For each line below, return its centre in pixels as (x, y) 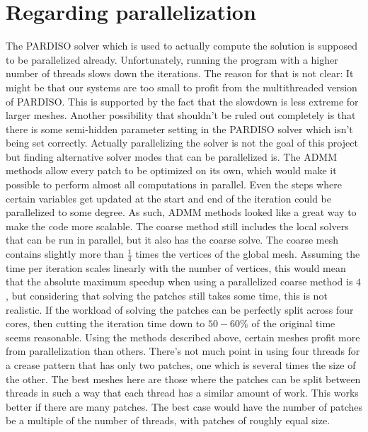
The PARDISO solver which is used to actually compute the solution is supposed (182, 46)
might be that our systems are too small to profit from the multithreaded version (182, 87)
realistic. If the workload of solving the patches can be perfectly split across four (180, 309)
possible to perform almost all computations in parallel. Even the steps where (174, 184)
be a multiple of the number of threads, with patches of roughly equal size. (168, 420)
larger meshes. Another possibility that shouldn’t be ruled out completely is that (181, 115)
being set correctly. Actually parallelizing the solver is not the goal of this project (182, 143)
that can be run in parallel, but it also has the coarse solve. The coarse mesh (172, 240)
